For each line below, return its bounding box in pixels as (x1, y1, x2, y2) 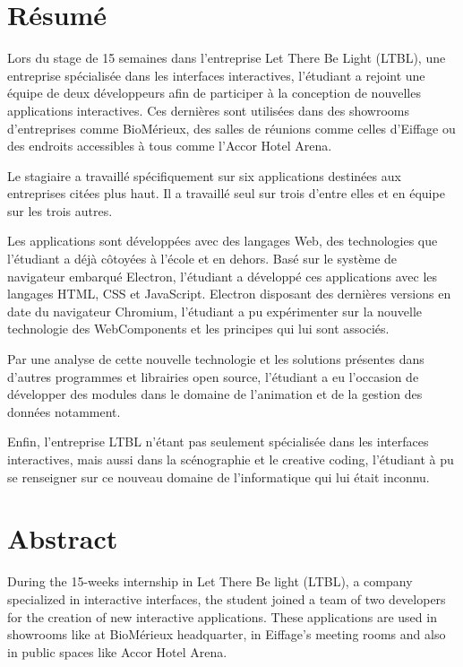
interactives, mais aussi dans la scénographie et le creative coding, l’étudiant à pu (7, 450, 454, 468)
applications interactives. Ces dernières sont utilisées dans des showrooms (7, 100, 409, 119)
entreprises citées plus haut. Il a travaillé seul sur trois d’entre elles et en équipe (7, 184, 445, 203)
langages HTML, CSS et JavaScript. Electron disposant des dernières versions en (7, 284, 451, 303)
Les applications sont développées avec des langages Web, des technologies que (7, 231, 438, 250)
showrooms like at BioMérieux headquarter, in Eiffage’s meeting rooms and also (7, 625, 446, 644)
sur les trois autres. (7, 201, 113, 220)
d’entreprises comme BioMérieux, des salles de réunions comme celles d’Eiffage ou (7, 118, 456, 137)
